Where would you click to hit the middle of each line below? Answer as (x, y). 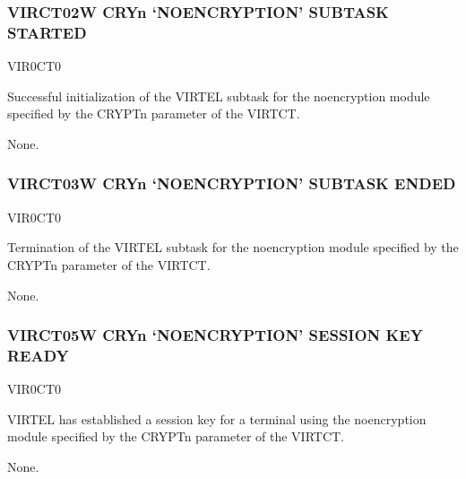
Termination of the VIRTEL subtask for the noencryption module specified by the (233, 247)
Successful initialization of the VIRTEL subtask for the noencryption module (219, 96)
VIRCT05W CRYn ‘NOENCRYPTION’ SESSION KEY (215, 335)
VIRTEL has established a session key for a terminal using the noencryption (217, 418)
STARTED (47, 32)
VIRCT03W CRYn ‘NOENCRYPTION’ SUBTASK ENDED (232, 183)
